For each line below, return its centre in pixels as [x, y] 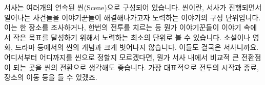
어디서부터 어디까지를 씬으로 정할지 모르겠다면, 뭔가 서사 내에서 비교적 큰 [122, 57]
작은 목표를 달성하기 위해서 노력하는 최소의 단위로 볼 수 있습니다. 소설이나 [132, 37]
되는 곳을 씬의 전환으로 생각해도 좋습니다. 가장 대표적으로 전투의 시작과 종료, [136, 67]
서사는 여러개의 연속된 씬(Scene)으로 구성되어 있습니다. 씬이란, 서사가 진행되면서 [133, 7]
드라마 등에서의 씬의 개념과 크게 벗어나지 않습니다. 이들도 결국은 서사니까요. [137, 47]
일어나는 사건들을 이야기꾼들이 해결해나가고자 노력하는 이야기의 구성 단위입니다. [132, 17]
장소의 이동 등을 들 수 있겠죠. [51, 77]
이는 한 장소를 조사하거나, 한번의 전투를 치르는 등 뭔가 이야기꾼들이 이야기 [123, 27]
